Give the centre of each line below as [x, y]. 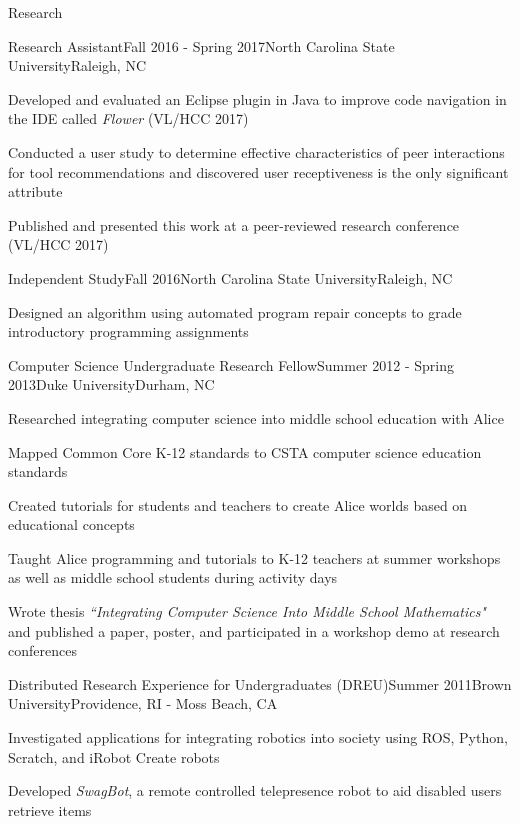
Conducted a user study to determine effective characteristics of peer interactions [256, 151]
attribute [35, 191]
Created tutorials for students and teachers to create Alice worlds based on [238, 504]
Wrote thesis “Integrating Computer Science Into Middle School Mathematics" [247, 611]
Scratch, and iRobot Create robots [114, 756]
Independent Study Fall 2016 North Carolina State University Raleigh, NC [230, 277]
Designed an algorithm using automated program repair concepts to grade [235, 311]
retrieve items [50, 809]
